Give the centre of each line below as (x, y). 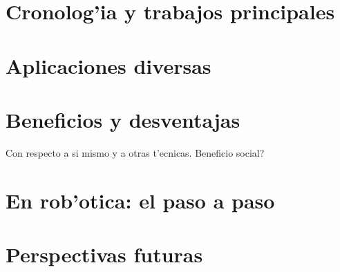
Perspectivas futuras (104, 254)
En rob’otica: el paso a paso (140, 200)
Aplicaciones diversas (108, 65)
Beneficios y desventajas (123, 119)
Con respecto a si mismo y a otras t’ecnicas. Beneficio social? (135, 152)
